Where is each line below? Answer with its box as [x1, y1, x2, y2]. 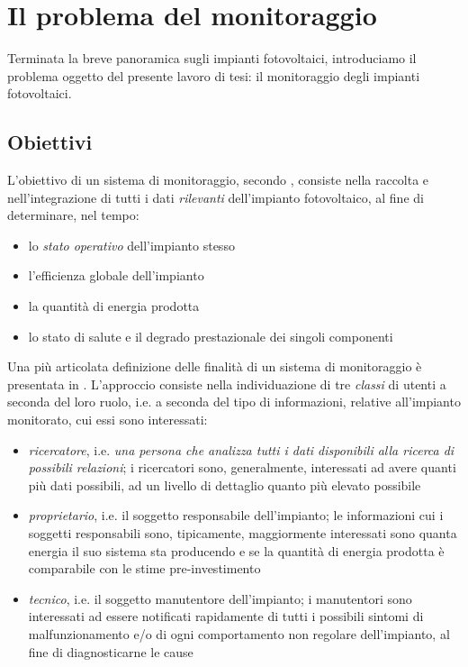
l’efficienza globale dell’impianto [28, 266, 204, 285]
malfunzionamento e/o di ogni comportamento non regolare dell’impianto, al [28, 624, 450, 643]
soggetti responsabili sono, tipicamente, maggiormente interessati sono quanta [28, 524, 457, 543]
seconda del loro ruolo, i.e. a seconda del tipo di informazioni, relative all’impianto [7, 392, 461, 411]
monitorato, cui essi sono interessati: [7, 410, 208, 429]
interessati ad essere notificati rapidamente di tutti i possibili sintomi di [28, 607, 424, 626]
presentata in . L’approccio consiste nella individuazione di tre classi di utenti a [7, 374, 446, 393]
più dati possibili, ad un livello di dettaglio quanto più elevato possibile [28, 475, 421, 494]
